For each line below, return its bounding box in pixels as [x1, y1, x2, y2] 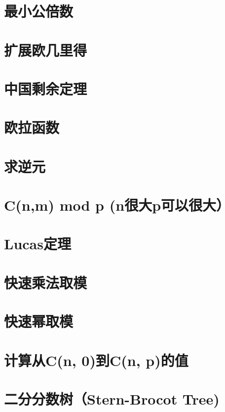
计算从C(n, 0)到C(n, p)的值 [4, 350, 188, 370]
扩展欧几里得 [4, 40, 87, 60]
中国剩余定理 [4, 78, 87, 98]
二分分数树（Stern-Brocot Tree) [4, 388, 220, 409]
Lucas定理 [4, 233, 71, 254]
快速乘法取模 [4, 272, 87, 292]
